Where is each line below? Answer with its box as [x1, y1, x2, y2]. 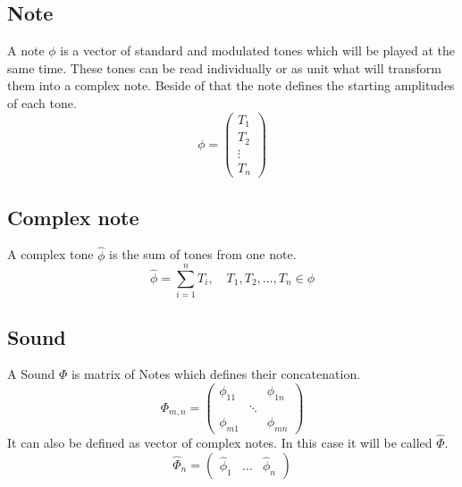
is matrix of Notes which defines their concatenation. [71, 365, 361, 383]
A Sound [7, 365, 55, 383]
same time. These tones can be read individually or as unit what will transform [7, 58, 441, 77]
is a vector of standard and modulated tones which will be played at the [60, 41, 456, 60]
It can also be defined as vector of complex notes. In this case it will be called [7, 433, 433, 452]
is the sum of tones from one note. [109, 245, 297, 264]
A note [7, 41, 45, 60]
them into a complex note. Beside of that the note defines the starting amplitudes [7, 76, 455, 95]
